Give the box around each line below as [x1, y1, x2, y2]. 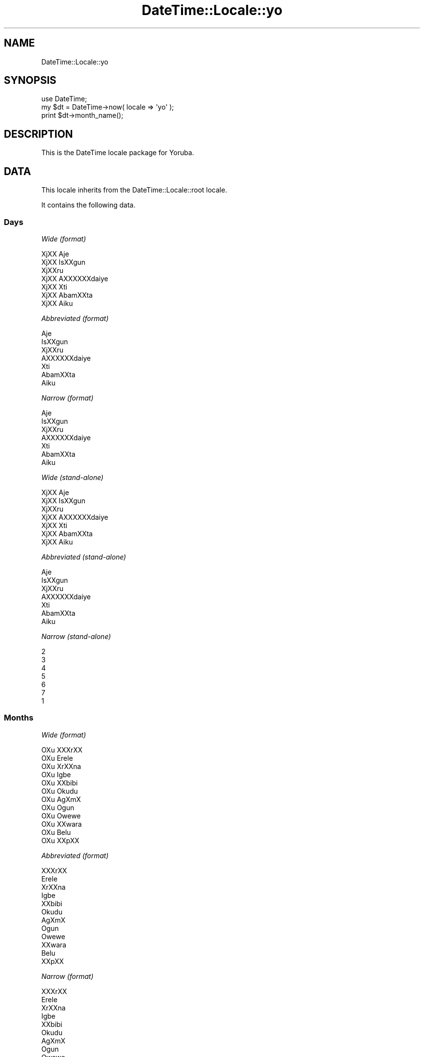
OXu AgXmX [41, 795, 81, 803]
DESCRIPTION [4, 128, 73, 140]
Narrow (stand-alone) [41, 632, 111, 641]
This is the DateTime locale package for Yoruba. [41, 148, 194, 157]
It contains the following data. [41, 201, 136, 209]
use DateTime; [41, 95, 87, 103]
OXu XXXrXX [41, 745, 83, 754]
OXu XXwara [41, 819, 82, 828]
